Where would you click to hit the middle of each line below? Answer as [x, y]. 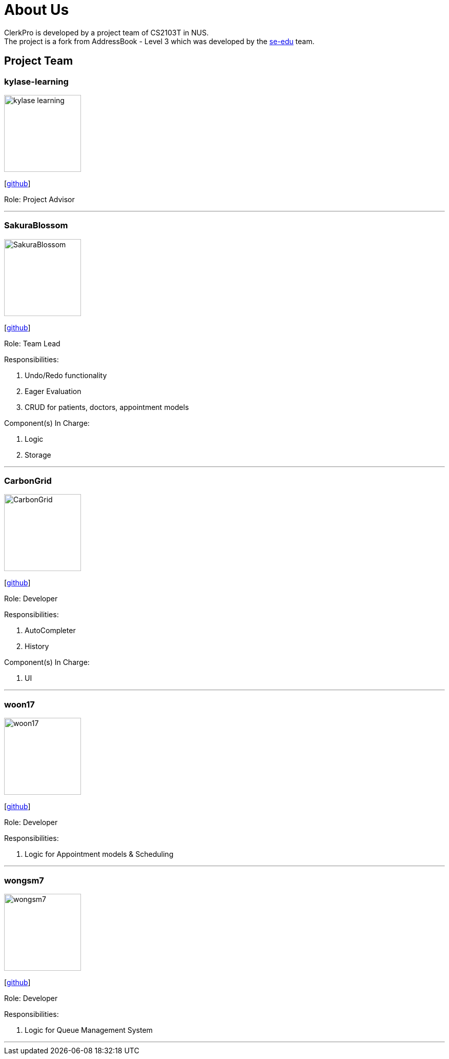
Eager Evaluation [53, 391]
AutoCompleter [50, 631]
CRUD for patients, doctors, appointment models [107, 407]
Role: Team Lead [32, 343]
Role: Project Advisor [39, 199]
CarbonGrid [28, 481]
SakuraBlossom [36, 225]
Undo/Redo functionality [66, 375]
